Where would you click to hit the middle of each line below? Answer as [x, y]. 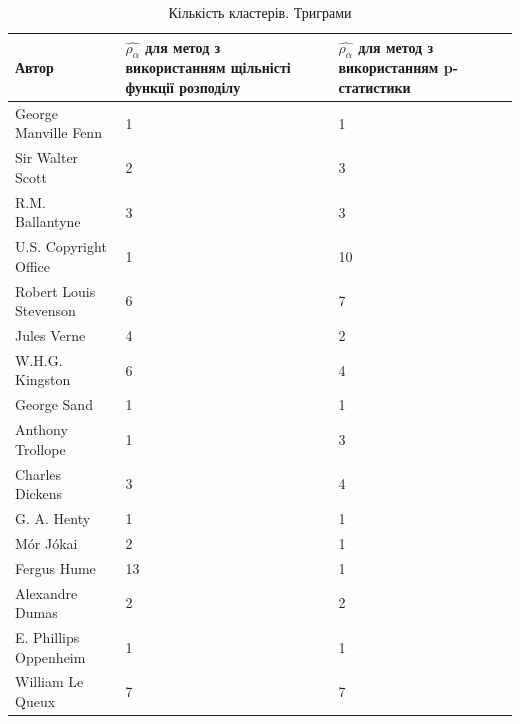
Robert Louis [55, 290]
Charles [38, 473]
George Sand [54, 404]
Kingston [43, 379]
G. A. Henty [53, 518]
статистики [374, 86]
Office [32, 265]
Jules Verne [50, 335]
